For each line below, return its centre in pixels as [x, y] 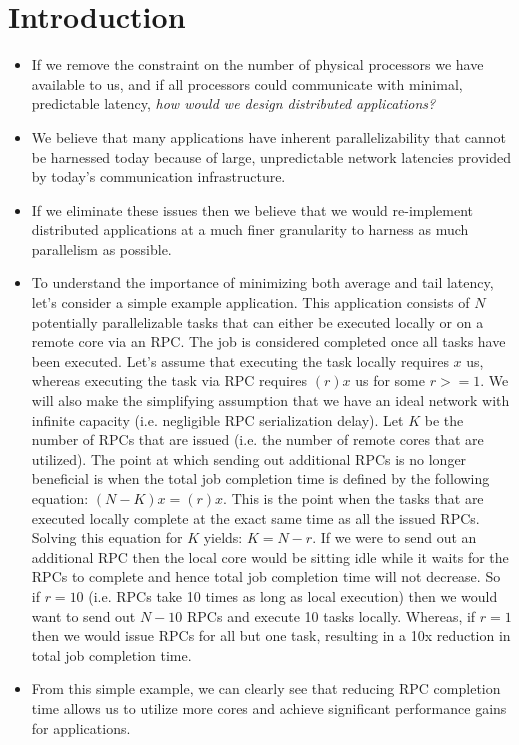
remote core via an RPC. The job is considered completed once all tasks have [268, 341]
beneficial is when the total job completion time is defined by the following [260, 478]
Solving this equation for [107, 537]
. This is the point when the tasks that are [353, 498]
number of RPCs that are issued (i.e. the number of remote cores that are [257, 439]
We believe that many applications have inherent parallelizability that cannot [269, 136]
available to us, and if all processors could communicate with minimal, [247, 83]
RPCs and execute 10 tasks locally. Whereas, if [331, 615]
